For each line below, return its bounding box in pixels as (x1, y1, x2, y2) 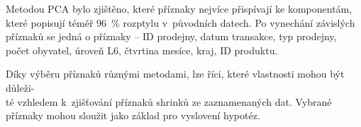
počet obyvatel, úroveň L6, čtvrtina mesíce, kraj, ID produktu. (6, 42, 278, 57)
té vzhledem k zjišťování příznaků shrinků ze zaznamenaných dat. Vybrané (6, 94, 332, 109)
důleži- (6, 80, 35, 95)
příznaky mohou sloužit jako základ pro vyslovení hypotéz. (6, 108, 260, 123)
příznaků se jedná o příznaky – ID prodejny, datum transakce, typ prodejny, (6, 29, 337, 44)
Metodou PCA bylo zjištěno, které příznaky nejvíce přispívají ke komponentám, (6, 1, 352, 16)
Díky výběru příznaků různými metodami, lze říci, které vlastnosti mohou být (6, 66, 345, 81)
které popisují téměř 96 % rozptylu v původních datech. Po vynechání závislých (6, 15, 355, 30)
